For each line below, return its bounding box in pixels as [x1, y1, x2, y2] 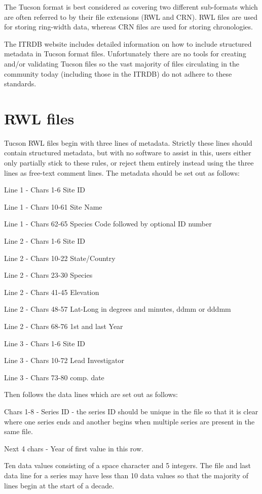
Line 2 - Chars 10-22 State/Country [4, 252, 116, 263]
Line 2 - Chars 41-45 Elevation [4, 286, 99, 297]
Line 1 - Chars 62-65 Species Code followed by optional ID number [4, 218, 212, 229]
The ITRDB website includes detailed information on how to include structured [4, 38, 252, 49]
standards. [4, 78, 36, 89]
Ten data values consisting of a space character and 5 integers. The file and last [4, 460, 251, 471]
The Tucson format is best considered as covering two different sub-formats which [4, 2, 258, 12]
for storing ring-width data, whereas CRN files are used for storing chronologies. [4, 21, 253, 32]
